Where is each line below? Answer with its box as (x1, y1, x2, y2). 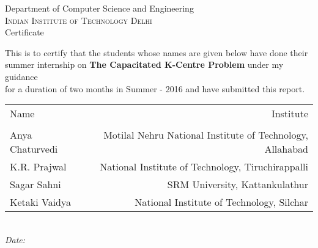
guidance (5, 70, 38, 82)
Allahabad (264, 142, 308, 156)
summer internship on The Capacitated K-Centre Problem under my (5, 58, 284, 71)
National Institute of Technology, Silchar (135, 195, 308, 210)
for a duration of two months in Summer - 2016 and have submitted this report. (5, 82, 305, 95)
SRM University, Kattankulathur (167, 177, 308, 192)
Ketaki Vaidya (10, 195, 72, 210)
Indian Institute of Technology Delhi (5, 13, 152, 26)
